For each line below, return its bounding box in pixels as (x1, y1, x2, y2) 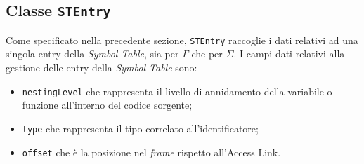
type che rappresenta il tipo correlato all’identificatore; (22, 121, 259, 135)
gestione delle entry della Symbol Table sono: (6, 60, 197, 75)
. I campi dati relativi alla (233, 46, 345, 61)
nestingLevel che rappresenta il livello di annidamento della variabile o (22, 83, 332, 98)
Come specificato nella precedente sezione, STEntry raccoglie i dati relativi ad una (6, 32, 358, 47)
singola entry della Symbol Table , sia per (6, 46, 179, 61)
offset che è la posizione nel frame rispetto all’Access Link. (22, 144, 281, 159)
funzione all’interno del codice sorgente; (22, 97, 193, 112)
